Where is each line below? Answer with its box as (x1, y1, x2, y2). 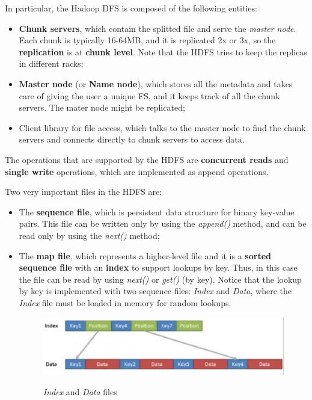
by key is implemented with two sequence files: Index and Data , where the (19, 285, 292, 297)
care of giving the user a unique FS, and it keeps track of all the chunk (19, 89, 280, 102)
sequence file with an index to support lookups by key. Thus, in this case (19, 261, 298, 274)
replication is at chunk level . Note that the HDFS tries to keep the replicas (19, 45, 307, 58)
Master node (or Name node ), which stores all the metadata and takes (19, 77, 293, 90)
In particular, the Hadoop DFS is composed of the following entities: (5, 2, 257, 14)
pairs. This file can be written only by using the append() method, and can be (19, 217, 307, 230)
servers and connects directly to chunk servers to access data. (19, 133, 245, 146)
